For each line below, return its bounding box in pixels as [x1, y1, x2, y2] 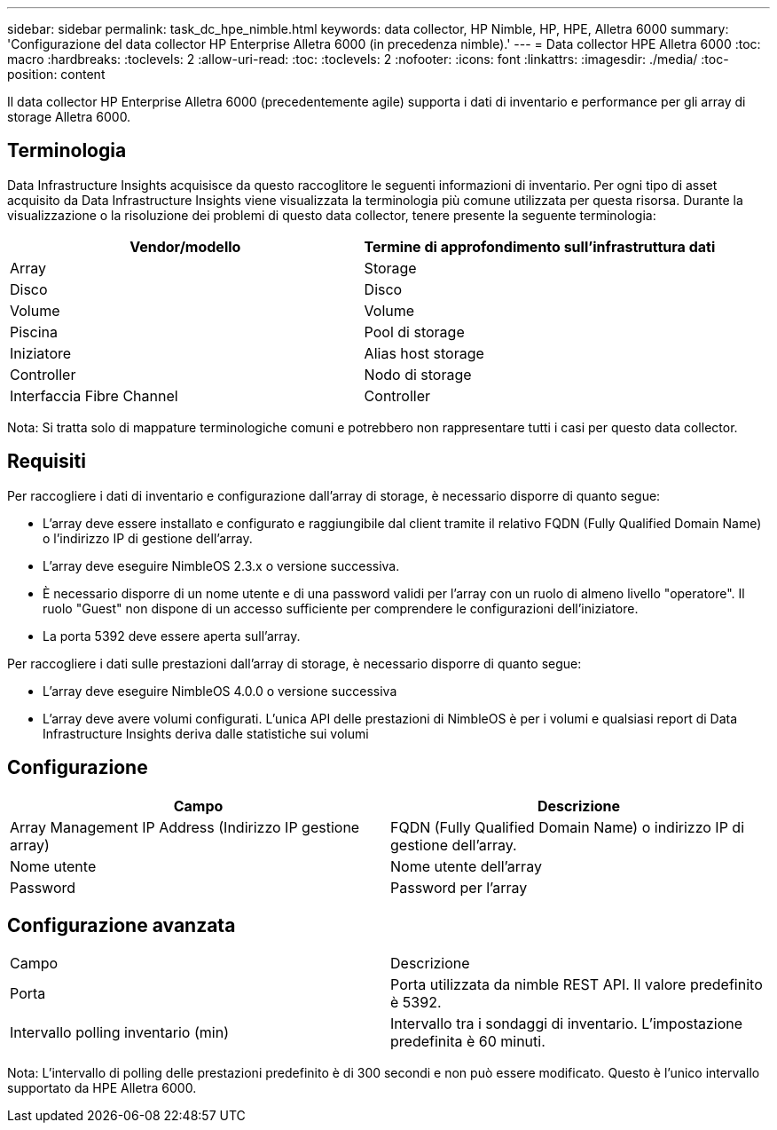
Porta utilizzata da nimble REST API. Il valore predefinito [390, 976, 763, 994]
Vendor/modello [129, 237, 241, 256]
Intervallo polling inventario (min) [10, 1023, 229, 1042]
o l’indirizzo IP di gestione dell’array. [43, 530, 253, 546]
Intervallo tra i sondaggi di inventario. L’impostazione [390, 1015, 743, 1033]
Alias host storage [364, 344, 484, 362]
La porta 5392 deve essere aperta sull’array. [43, 628, 301, 644]
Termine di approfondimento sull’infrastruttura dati [364, 237, 716, 256]
